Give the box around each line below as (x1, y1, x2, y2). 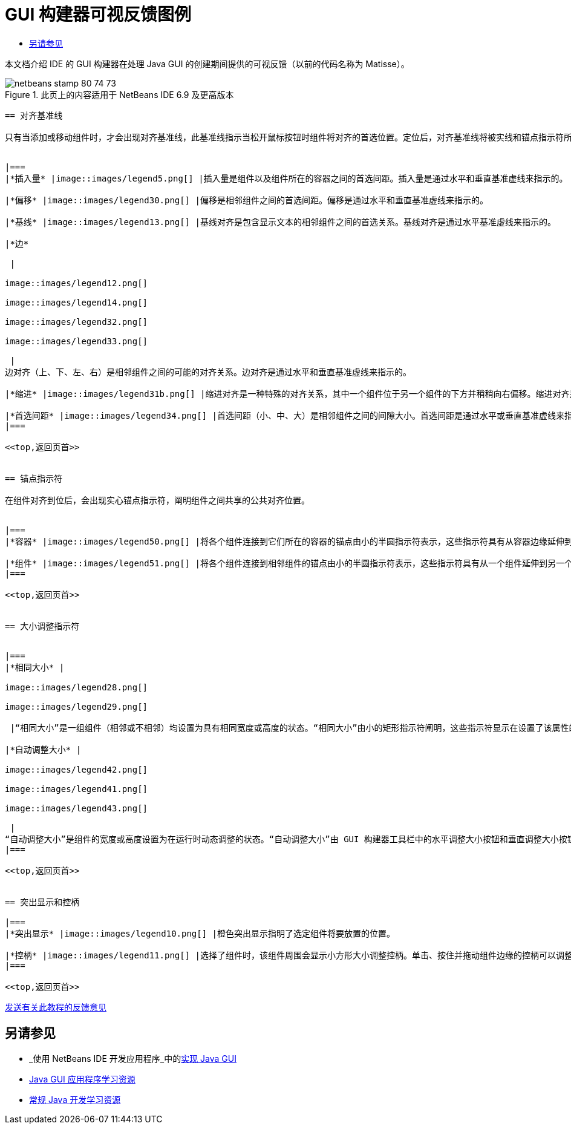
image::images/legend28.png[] (5, 682, 148, 692)
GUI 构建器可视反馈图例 (5, 4, 192, 25)
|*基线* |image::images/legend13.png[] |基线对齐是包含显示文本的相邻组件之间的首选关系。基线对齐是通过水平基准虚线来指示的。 (5, 217, 556, 227)
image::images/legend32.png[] (5, 316, 148, 327)
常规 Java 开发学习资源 (29, 1094, 121, 1105)
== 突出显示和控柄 (5, 897, 80, 907)
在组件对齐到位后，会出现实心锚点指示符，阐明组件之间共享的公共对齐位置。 (5, 495, 310, 505)
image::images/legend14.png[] (5, 297, 148, 307)
